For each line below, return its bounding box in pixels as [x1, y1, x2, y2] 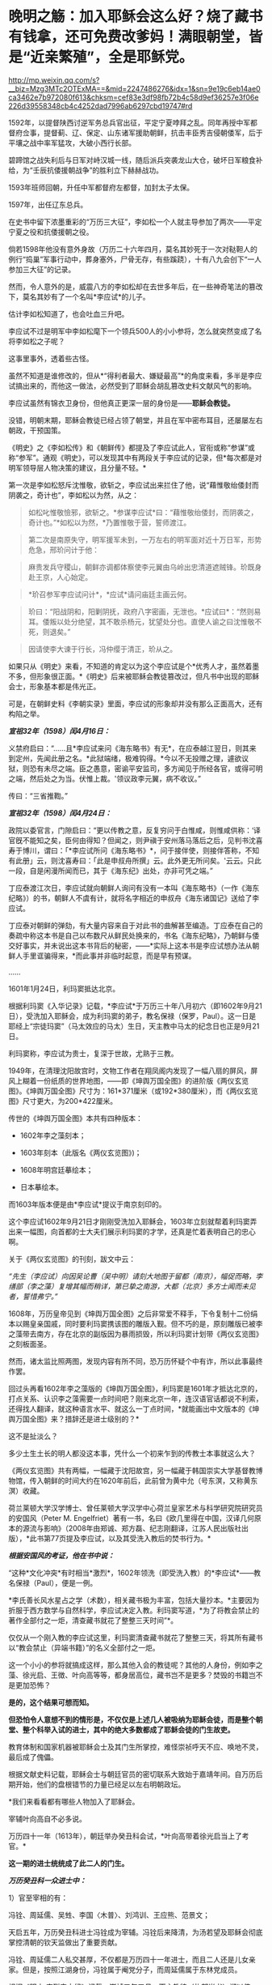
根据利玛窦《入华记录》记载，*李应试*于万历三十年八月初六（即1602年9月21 [8, 1001, 262, 1011]
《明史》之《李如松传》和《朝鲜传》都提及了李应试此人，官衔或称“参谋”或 [8, 442, 256, 452]
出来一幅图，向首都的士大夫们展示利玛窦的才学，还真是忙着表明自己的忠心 [8, 1226, 256, 1236]
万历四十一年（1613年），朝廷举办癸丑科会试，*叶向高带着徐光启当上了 [8, 1831, 242, 1841]
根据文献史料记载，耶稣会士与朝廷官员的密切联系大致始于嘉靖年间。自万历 [8, 1769, 256, 1778]
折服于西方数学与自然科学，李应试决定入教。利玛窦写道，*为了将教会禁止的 [8, 1605, 260, 1615]
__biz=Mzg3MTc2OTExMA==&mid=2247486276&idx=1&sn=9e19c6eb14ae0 [8, 83, 261, 93]
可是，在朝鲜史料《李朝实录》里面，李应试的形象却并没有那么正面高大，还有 [8, 698, 263, 709]
